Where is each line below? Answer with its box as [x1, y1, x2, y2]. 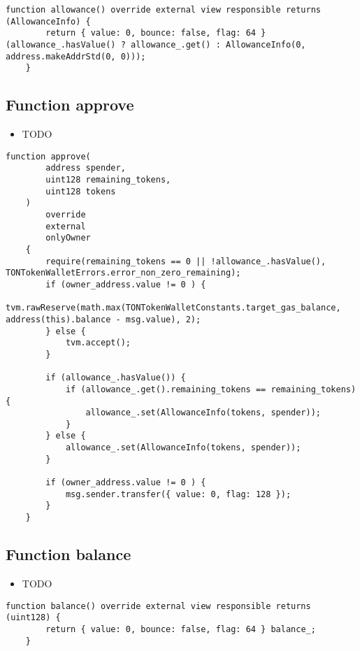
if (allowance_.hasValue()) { [45, 373, 186, 383]
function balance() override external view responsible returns [6, 601, 311, 611]
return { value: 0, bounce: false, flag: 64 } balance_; [45, 624, 316, 634]
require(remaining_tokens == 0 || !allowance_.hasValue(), [45, 256, 326, 266]
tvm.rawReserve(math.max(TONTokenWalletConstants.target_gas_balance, [6, 303, 341, 313]
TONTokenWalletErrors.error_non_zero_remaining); [6, 268, 241, 278]
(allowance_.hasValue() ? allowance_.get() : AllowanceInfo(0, [6, 39, 306, 50]
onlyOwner [45, 233, 91, 243]
